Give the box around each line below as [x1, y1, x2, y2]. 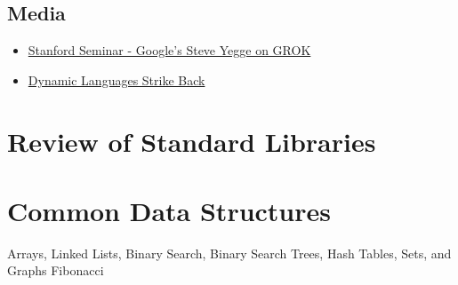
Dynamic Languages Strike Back [28, 70, 205, 89]
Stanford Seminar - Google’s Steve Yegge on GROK [28, 41, 311, 59]
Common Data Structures [7, 192, 332, 228]
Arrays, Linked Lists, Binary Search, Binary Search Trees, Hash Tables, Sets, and [7, 243, 452, 262]
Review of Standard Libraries [7, 123, 376, 159]
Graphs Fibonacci [7, 261, 104, 280]
